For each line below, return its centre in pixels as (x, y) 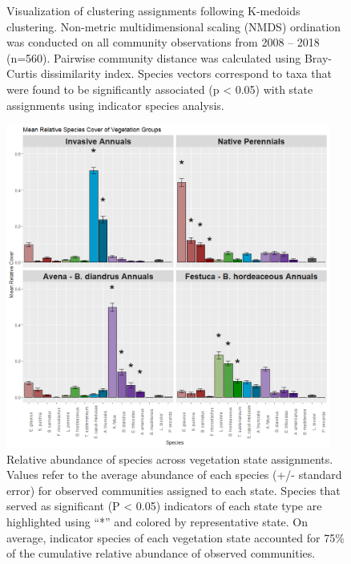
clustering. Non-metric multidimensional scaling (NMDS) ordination (174, 26)
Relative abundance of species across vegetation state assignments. (170, 459)
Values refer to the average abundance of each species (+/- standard (174, 475)
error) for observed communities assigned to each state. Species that (173, 490)
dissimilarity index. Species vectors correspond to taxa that (186, 73)
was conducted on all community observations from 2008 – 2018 (163, 42)
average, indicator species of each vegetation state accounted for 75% (175, 537)
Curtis (22, 73)
